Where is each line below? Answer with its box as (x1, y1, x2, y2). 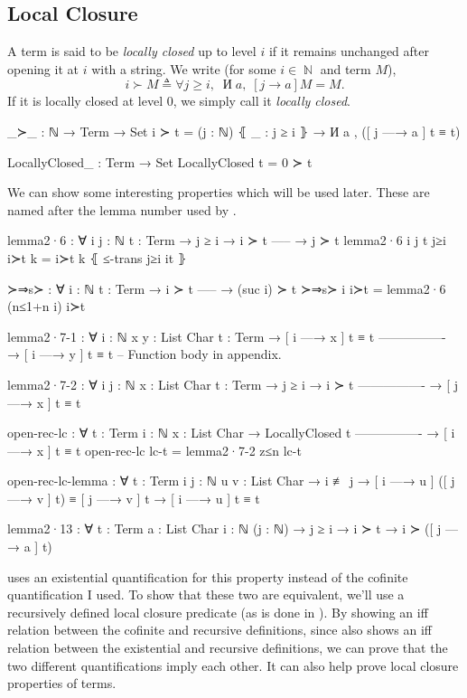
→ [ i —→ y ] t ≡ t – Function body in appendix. (7, 344, 282, 363)
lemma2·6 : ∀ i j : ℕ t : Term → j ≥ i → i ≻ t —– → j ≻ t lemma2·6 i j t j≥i (7, 231, 446, 250)
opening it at (7, 59, 79, 78)
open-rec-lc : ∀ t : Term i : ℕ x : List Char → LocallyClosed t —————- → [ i (7, 423, 455, 442)
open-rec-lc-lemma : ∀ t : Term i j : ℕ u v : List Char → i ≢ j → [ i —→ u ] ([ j (7, 471, 455, 490)
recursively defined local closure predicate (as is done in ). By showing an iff (7, 602, 428, 621)
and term (320, 59, 371, 78)
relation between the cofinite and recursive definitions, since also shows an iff (7, 620, 432, 639)
